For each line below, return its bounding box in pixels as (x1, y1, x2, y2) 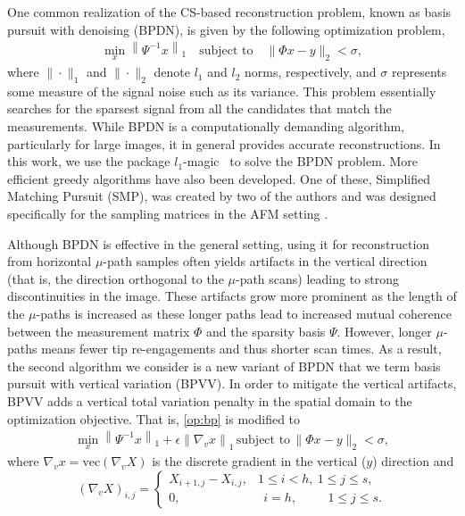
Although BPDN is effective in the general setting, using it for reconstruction (7, 234, 430, 253)
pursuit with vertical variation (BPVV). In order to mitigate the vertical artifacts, (7, 374, 457, 393)
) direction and (372, 452, 454, 470)
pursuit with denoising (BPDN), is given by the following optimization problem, (7, 20, 445, 38)
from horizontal (7, 252, 92, 270)
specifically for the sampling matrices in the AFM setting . (7, 204, 328, 222)
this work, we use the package (7, 152, 170, 171)
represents (391, 62, 447, 81)
